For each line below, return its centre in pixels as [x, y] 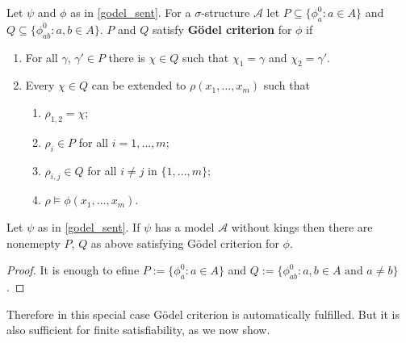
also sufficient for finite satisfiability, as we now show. [138, 330]
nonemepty [33, 243]
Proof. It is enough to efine [73, 270]
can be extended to [139, 85]
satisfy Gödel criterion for [222, 29]
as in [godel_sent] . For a [131, 12]
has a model [184, 226]
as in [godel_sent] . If [89, 226]
